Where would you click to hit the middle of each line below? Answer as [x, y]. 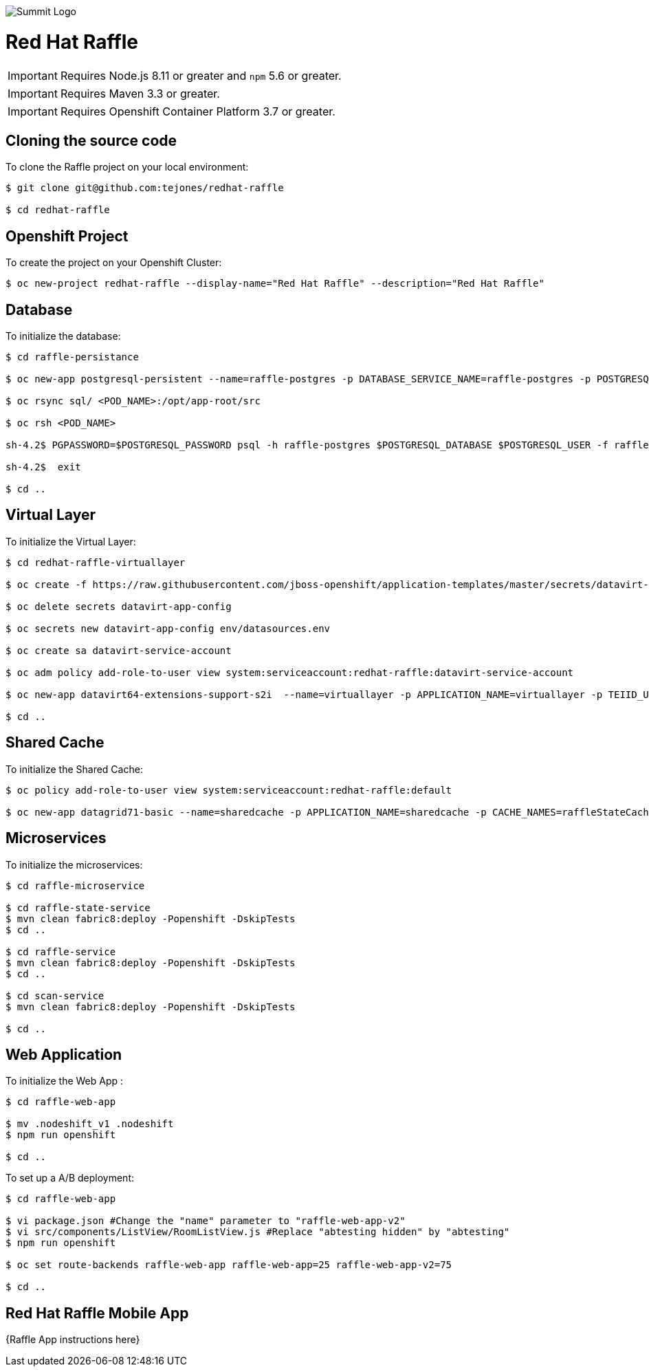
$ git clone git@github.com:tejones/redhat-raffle [145, 188]
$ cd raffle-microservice [75, 885]
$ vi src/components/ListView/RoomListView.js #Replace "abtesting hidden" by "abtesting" [258, 1232]
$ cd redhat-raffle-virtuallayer [96, 562]
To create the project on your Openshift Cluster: [114, 263]
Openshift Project [67, 236]
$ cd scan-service [55, 995]
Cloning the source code [91, 140]
